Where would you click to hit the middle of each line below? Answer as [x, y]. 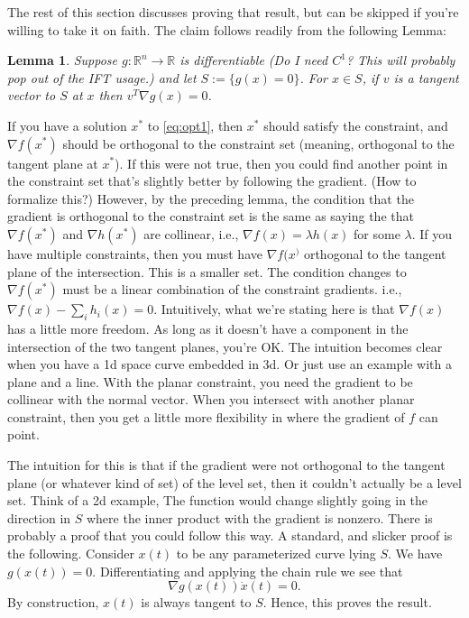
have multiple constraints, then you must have [135, 253]
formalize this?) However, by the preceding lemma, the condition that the [211, 198]
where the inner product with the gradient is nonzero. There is [259, 517]
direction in [39, 517]
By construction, [53, 602]
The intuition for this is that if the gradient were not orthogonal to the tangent [226, 465]
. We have [415, 553]
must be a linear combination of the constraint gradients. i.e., [232, 289]
